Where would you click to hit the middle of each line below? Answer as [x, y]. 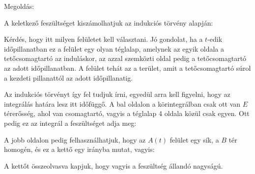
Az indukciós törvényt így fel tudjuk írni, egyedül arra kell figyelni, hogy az [117, 94]
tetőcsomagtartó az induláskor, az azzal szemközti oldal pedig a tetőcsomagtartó [125, 58]
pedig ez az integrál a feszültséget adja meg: [70, 123]
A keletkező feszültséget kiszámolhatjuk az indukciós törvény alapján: [109, 22]
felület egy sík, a [194, 139]
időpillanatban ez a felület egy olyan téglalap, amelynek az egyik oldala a [114, 48]
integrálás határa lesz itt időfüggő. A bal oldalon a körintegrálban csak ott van [122, 103]
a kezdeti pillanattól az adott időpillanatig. [69, 77]
